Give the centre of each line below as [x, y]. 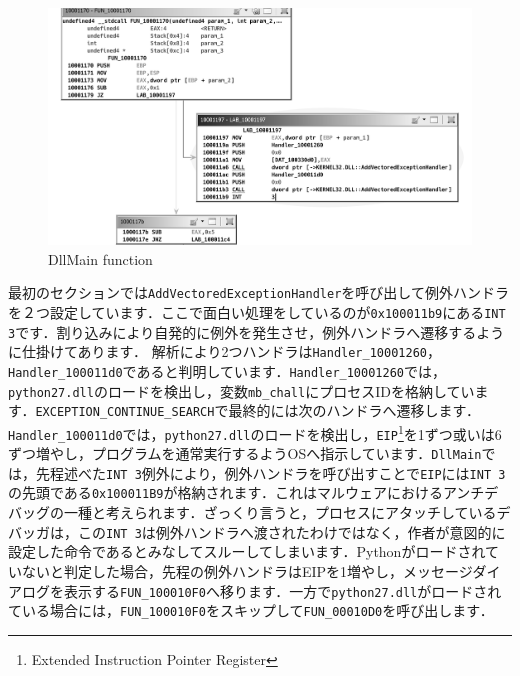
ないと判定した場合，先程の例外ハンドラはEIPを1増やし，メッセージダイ [261, 570]
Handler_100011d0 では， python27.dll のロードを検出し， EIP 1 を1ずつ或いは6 [255, 432]
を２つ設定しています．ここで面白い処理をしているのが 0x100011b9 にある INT [257, 311]
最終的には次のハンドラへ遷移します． [354, 410]
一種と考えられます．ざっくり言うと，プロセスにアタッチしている [280, 512]
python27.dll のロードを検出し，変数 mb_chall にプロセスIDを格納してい [241, 390]
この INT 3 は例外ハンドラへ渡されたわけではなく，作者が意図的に [291, 531]
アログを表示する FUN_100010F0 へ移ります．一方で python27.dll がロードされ [255, 590]
